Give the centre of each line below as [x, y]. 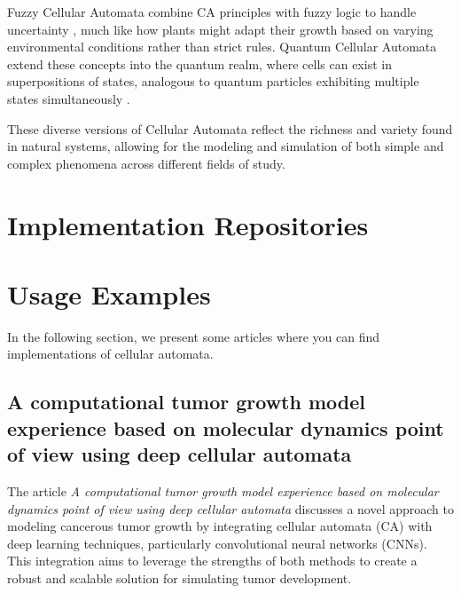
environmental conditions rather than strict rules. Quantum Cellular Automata [222, 47]
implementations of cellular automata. [110, 354]
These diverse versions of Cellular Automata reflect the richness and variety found [230, 128]
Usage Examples [109, 293]
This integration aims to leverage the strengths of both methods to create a [212, 561]
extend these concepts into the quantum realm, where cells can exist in [199, 63]
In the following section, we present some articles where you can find [193, 336]
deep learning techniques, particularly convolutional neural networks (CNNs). [217, 543]
